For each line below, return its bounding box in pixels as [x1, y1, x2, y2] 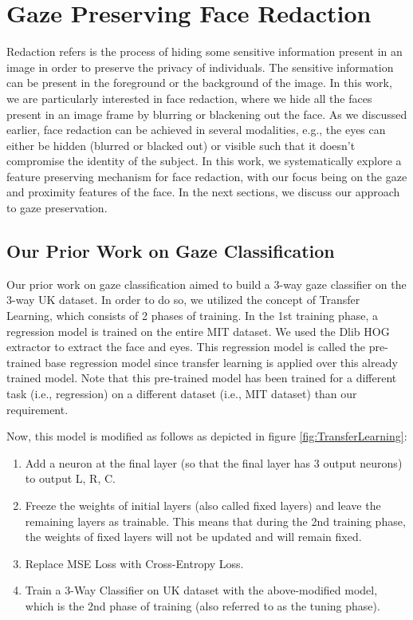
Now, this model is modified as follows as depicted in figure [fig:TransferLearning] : [6, 428, 407, 444]
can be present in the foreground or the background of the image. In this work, [6, 74, 392, 91]
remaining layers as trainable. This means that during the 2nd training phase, [25, 512, 406, 529]
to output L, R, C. [25, 470, 116, 487]
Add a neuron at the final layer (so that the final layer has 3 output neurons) [25, 454, 403, 471]
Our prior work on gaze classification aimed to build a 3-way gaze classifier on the [6, 275, 407, 292]
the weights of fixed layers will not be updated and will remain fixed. [25, 528, 362, 545]
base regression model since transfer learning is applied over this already [45, 353, 398, 370]
